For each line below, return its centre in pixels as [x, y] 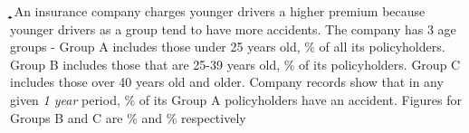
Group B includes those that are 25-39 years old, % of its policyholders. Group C [235, 64]
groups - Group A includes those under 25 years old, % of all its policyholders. [228, 47]
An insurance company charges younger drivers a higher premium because [220, 11]
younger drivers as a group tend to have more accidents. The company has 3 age [233, 28]
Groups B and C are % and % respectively [128, 117]
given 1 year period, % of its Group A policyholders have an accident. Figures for [236, 99]
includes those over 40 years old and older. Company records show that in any [227, 82]
